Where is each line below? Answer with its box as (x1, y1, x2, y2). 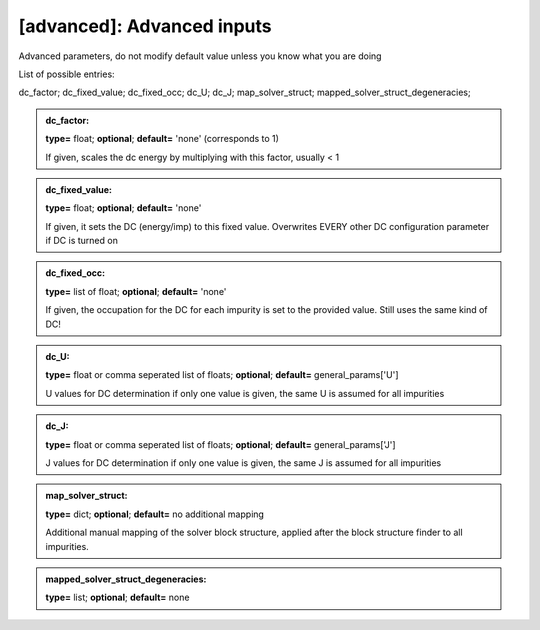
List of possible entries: (18, 68, 115, 80)
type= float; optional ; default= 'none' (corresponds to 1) (45, 133, 280, 145)
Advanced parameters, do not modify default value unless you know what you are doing (18, 50, 382, 62)
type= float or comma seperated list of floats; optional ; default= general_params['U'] (45, 369, 399, 381)
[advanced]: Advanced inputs (18, 15, 272, 37)
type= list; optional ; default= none (45, 591, 190, 604)
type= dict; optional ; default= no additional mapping (45, 508, 265, 520)
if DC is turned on (45, 235, 119, 247)
